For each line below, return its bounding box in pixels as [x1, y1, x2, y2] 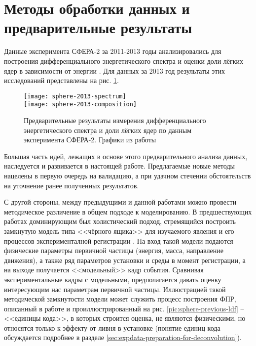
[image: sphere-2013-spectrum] [24, 92, 126, 100]
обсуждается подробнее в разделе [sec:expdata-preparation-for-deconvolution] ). [4, 332, 242, 343]
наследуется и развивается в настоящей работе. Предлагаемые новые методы [4, 161, 235, 171]
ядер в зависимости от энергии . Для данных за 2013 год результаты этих [4, 65, 225, 76]
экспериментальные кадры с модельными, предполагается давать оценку [4, 274, 221, 284]
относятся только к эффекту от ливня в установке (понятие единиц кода [4, 322, 220, 333]
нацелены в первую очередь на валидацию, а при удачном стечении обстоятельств [4, 170, 251, 180]
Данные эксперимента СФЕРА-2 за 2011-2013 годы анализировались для [4, 46, 221, 56]
